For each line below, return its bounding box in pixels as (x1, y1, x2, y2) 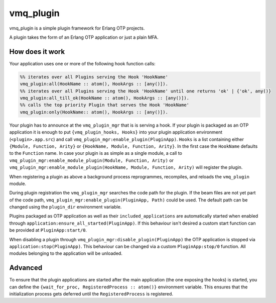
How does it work (9, 47, 65, 56)
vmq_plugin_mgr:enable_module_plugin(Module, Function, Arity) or (9, 157, 174, 163)
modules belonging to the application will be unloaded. (9, 250, 122, 256)
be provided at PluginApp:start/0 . (9, 227, 87, 233)
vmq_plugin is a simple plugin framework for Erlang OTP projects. (9, 25, 145, 31)
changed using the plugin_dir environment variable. (9, 204, 122, 210)
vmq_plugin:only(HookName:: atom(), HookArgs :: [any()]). (20, 109, 168, 115)
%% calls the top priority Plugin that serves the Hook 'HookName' (20, 102, 190, 108)
